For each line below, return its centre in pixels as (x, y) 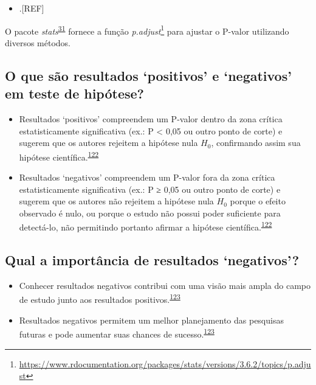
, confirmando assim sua (256, 143)
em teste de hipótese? (74, 93)
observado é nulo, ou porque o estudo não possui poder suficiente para (150, 213)
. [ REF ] (32, 8)
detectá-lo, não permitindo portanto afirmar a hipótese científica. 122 (146, 226)
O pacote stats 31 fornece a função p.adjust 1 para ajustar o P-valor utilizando (147, 30)
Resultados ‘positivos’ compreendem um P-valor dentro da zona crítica (151, 119)
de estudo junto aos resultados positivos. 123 (100, 299)
